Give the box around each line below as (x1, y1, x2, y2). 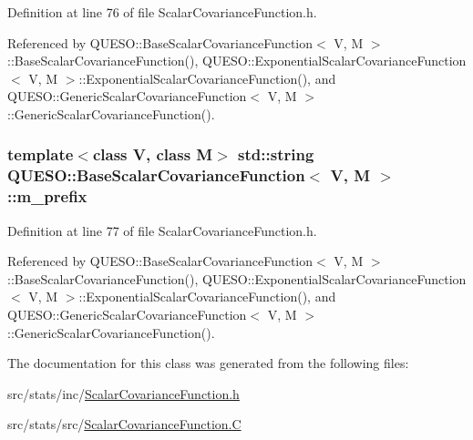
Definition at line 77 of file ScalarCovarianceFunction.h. (7, 220, 317, 240)
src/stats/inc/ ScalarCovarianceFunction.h (7, 384, 240, 403)
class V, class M (92, 143, 213, 166)
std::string (238, 143, 314, 166)
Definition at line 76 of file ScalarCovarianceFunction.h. (7, 3, 317, 21)
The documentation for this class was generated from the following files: (7, 353, 409, 373)
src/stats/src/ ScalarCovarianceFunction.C (7, 414, 242, 434)
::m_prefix (7, 185, 87, 208)
